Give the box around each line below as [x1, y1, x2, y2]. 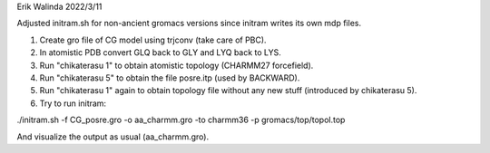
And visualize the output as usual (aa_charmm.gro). [16, 131, 209, 142]
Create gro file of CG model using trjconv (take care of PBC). [39, 34, 267, 45]
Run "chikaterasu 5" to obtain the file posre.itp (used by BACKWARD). [39, 72, 300, 83]
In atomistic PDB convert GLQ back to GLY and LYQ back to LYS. [39, 47, 281, 58]
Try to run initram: [39, 98, 107, 109]
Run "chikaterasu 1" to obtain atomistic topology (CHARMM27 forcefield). [39, 60, 314, 71]
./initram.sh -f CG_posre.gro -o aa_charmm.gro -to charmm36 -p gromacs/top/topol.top [16, 114, 346, 126]
